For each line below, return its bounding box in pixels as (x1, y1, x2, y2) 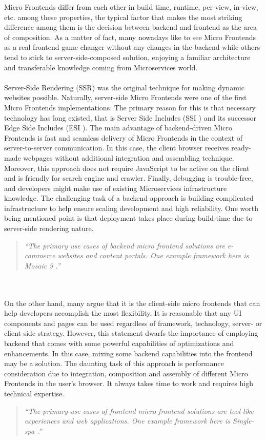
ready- (231, 142, 251, 153)
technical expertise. (4, 388, 65, 398)
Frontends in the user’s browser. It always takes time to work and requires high (4, 378, 253, 389)
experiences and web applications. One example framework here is (24, 415, 231, 426)
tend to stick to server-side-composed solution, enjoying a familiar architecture (4, 51, 251, 62)
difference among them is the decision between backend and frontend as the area (4, 22, 257, 32)
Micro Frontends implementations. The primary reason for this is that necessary (4, 102, 256, 112)
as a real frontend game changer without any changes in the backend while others (4, 42, 260, 52)
